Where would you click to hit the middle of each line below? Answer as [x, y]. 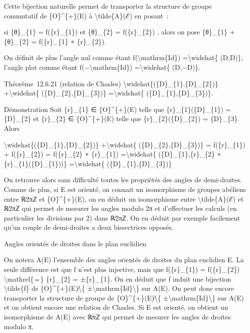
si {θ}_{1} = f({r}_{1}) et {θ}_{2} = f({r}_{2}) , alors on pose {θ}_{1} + [119, 32]
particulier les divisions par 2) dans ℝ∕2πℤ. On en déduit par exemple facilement [122, 217]
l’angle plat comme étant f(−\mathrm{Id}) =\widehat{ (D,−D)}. [102, 67]
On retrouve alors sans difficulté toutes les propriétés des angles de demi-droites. [123, 180]
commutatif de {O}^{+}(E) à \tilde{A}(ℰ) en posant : [86, 15]
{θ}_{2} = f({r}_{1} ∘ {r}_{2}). [55, 41]
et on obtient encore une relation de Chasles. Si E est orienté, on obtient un [116, 307]
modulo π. [19, 326]
